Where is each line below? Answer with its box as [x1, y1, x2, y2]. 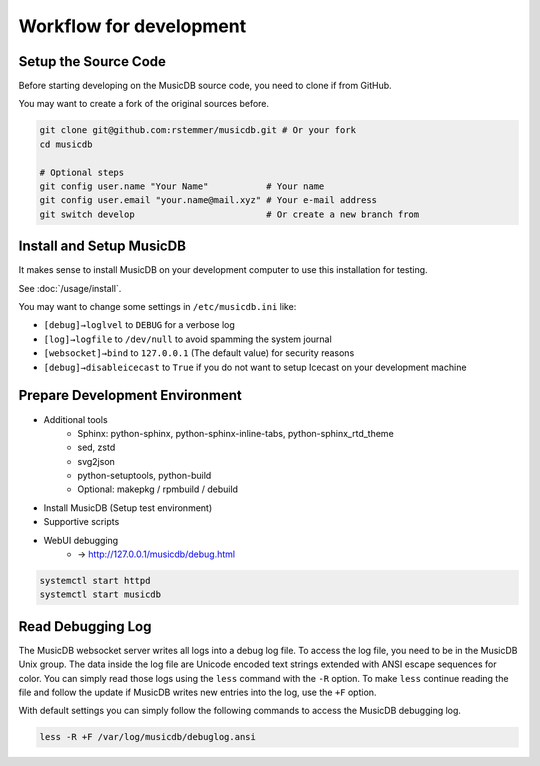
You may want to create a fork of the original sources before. [18, 98, 270, 110]
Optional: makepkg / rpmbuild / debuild [77, 483, 239, 495]
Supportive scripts [43, 516, 120, 528]
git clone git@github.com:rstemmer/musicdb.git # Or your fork [39, 125, 357, 136]
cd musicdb [39, 138, 93, 150]
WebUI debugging [43, 534, 119, 546]
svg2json [77, 455, 115, 467]
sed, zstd [77, 441, 116, 454]
